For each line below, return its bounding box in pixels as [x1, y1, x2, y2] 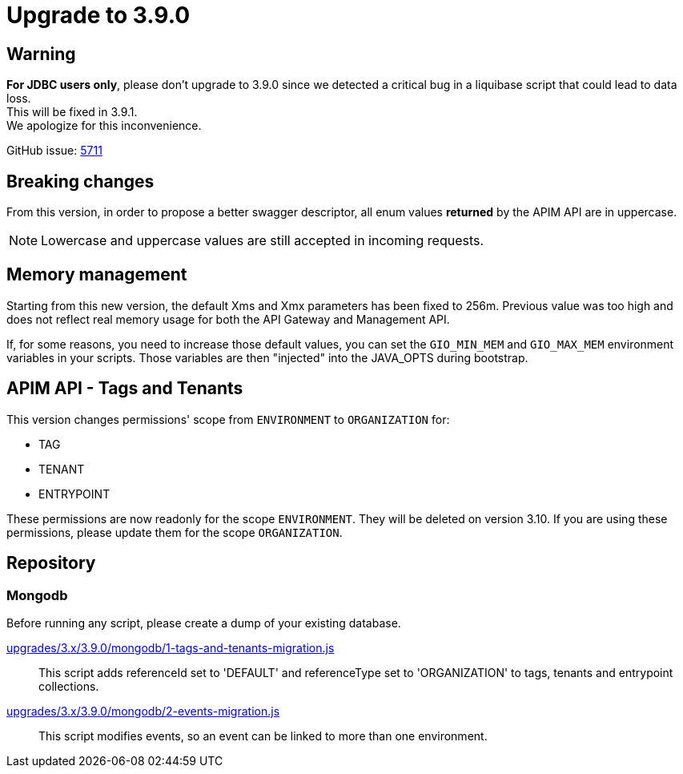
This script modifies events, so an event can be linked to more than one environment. [38, 728, 488, 743]
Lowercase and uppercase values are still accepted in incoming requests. [41, 232, 484, 249]
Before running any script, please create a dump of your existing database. [6, 615, 401, 630]
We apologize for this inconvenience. [6, 119, 202, 133]
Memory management [6, 264, 187, 285]
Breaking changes [6, 171, 155, 191]
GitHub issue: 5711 [6, 143, 102, 158]
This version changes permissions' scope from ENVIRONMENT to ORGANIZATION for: [6, 412, 450, 426]
